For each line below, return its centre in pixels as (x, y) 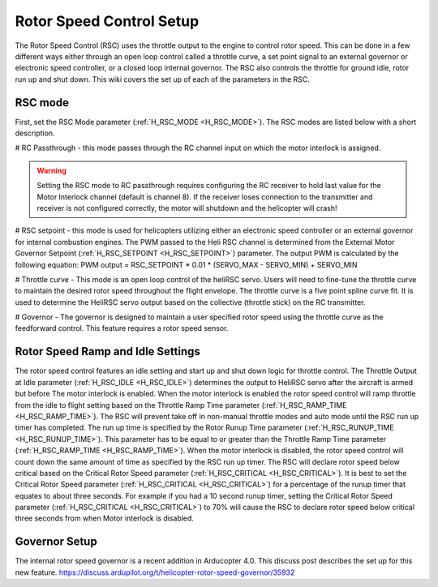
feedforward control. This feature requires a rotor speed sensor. (122, 328)
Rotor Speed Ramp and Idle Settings (107, 351)
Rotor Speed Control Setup (107, 21)
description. (35, 133)
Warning (52, 170)
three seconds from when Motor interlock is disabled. (105, 518)
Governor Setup (56, 542)
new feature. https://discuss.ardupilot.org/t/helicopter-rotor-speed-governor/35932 (155, 572)
